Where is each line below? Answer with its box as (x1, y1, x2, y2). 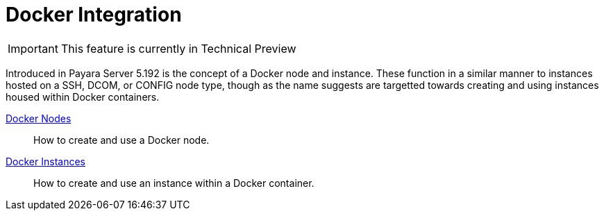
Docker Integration (6, 3, 182, 26)
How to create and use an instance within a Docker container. (33, 176, 314, 189)
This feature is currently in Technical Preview (60, 41, 296, 56)
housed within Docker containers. (6, 90, 160, 103)
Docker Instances (6, 155, 85, 167)
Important (8, 41, 58, 56)
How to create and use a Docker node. (33, 133, 210, 146)
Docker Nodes (6, 112, 72, 124)
